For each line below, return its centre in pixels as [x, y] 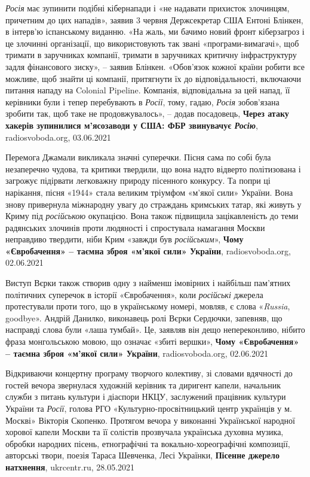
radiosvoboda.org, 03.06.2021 [58, 137]
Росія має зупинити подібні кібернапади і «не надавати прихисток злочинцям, [148, 8]
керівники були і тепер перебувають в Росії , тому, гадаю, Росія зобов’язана [142, 101]
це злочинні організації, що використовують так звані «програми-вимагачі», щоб [152, 43]
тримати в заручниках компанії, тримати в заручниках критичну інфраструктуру [151, 55]
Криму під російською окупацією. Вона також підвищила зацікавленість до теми [152, 216]
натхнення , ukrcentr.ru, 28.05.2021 [70, 467]
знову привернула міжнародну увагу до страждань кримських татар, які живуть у [154, 204]
